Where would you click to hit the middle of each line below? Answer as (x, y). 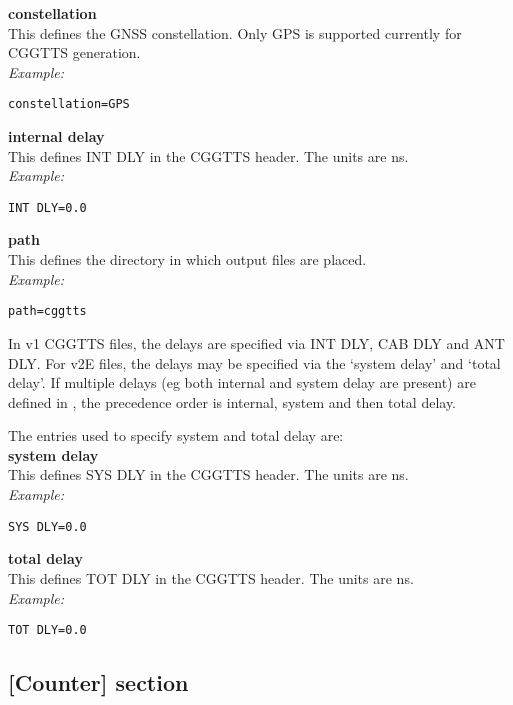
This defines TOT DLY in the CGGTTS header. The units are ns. (211, 577)
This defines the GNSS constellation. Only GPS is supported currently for (235, 32)
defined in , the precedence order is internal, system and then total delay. (232, 401)
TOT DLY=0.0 (47, 630)
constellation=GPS (69, 104)
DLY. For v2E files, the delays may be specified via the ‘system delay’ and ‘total (254, 362)
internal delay (56, 136)
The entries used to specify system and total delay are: (176, 435)
